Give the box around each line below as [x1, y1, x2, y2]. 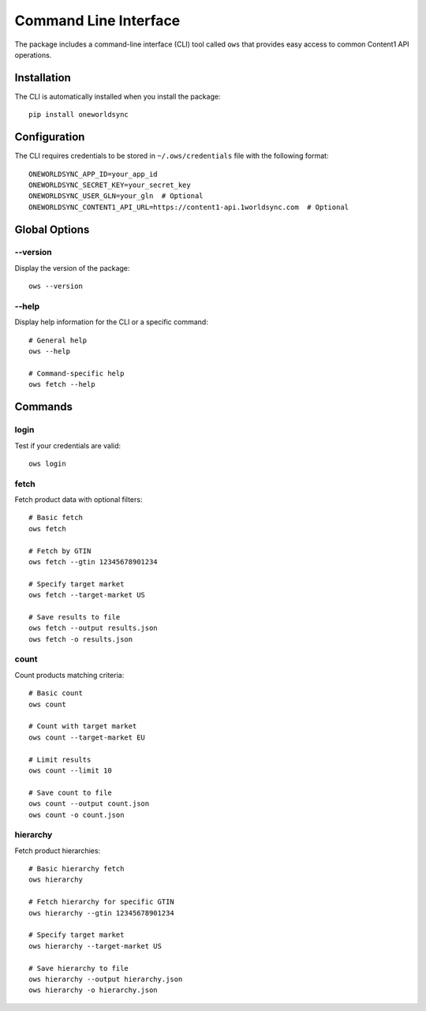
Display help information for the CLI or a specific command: [14, 317, 208, 327]
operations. [14, 50, 52, 59]
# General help [28, 335, 88, 345]
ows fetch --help [28, 380, 95, 389]
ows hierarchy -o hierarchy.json [28, 986, 158, 994]
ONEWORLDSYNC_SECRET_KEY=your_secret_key [28, 180, 191, 189]
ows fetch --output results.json [28, 623, 158, 633]
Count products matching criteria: [14, 670, 125, 680]
